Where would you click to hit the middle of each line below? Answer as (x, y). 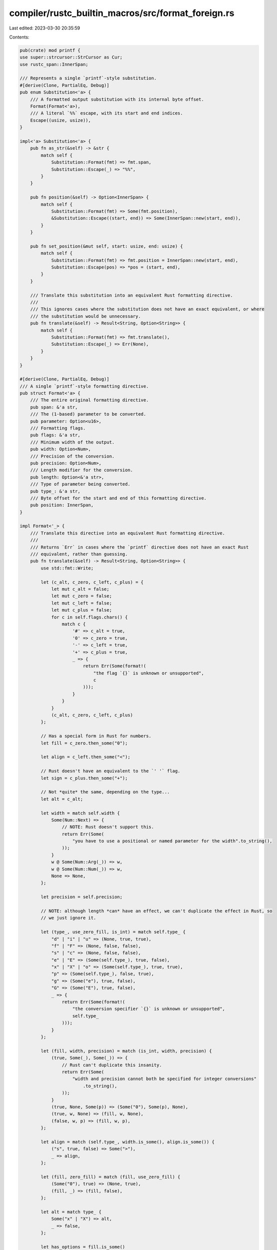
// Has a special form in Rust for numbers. (96, 736)
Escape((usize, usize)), (61, 120)
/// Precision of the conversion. (72, 456)
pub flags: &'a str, (55, 435)
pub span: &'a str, (54, 407)
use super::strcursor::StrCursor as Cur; (71, 57)
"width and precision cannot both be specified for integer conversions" (165, 1079)
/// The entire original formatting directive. (90, 400)
